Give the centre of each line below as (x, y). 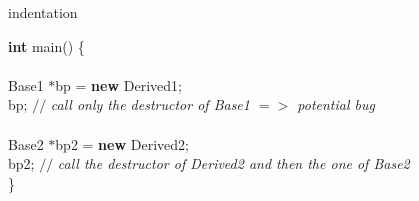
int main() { (46, 45)
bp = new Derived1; (118, 84)
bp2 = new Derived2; (122, 143)
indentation (43, 12)
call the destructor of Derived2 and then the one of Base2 (233, 163)
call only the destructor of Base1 (150, 104)
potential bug (336, 104)
